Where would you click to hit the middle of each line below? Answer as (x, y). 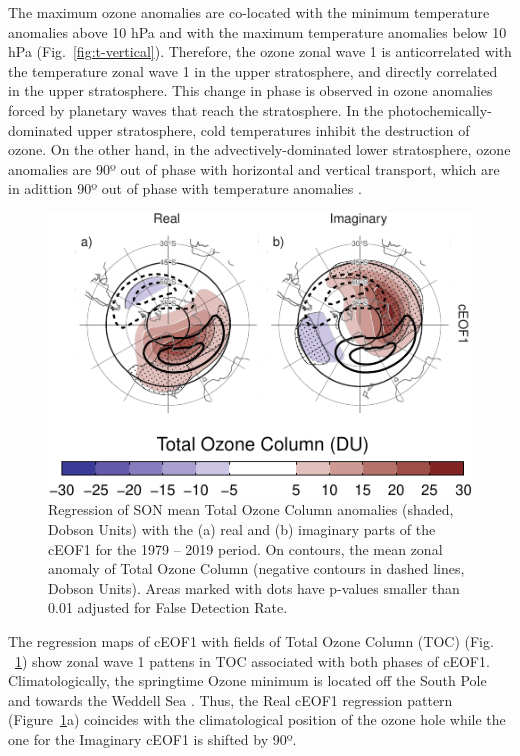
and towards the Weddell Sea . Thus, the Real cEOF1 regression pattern (230, 699)
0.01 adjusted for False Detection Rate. (168, 607)
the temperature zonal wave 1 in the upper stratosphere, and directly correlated (253, 70)
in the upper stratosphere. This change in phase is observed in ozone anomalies (250, 90)
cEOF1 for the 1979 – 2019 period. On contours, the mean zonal (245, 548)
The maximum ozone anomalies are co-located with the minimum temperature (249, 12)
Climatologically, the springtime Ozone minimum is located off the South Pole (247, 680)
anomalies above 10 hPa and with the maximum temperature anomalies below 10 (257, 31)
